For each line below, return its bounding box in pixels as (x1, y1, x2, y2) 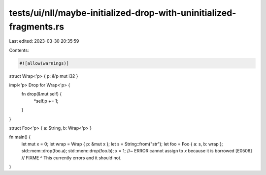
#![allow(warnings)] (19, 60, 69, 66)
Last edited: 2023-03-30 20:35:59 (9, 38, 79, 44)
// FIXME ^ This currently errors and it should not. (21, 155, 122, 161)
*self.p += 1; (33, 98, 59, 104)
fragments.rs (9, 21, 64, 32)
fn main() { (9, 134, 31, 140)
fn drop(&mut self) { (21, 91, 62, 97)
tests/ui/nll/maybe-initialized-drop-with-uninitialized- (9, 7, 236, 18)
